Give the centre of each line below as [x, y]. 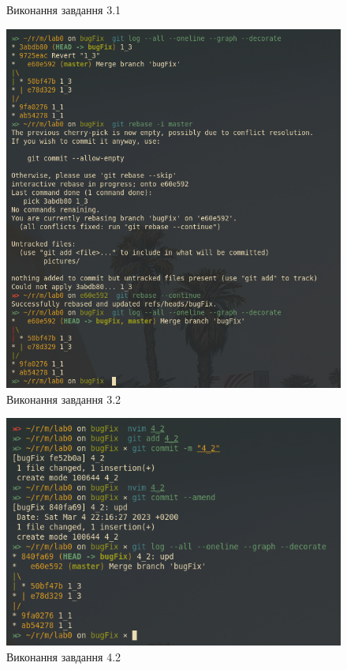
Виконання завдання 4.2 [64, 656]
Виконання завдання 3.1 [64, 9]
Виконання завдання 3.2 [64, 399]
